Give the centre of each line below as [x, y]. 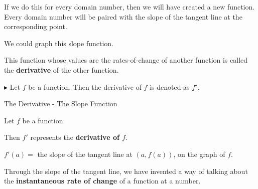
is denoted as [170, 86]
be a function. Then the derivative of [85, 86]
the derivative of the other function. [61, 69]
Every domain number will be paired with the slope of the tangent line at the [123, 16]
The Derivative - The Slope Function [61, 104]
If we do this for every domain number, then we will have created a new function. [130, 7]
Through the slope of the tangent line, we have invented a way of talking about [126, 171]
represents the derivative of [75, 137]
